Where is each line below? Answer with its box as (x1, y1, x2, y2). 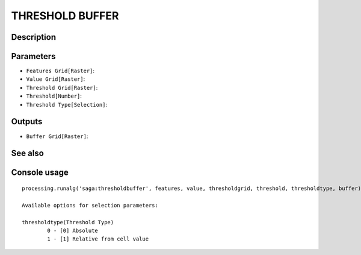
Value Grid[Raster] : (26, 75, 85, 83)
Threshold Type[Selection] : (26, 101, 108, 108)
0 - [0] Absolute (47, 227, 99, 234)
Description (11, 32, 57, 42)
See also (11, 148, 45, 159)
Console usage (11, 168, 69, 178)
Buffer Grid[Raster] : (26, 133, 88, 140)
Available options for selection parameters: (22, 202, 159, 209)
